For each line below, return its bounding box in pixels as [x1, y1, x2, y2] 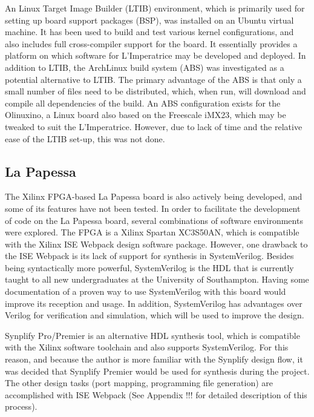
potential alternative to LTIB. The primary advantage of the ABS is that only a [5, 73, 302, 85]
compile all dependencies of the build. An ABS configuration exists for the [5, 96, 281, 109]
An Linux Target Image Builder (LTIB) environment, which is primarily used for [5, 2, 305, 14]
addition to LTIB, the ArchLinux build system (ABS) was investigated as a [5, 61, 284, 73]
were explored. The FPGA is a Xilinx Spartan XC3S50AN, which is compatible [5, 226, 299, 238]
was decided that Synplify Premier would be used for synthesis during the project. [5, 364, 310, 377]
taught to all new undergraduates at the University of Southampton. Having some [5, 273, 309, 286]
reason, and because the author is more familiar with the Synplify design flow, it [5, 353, 303, 366]
